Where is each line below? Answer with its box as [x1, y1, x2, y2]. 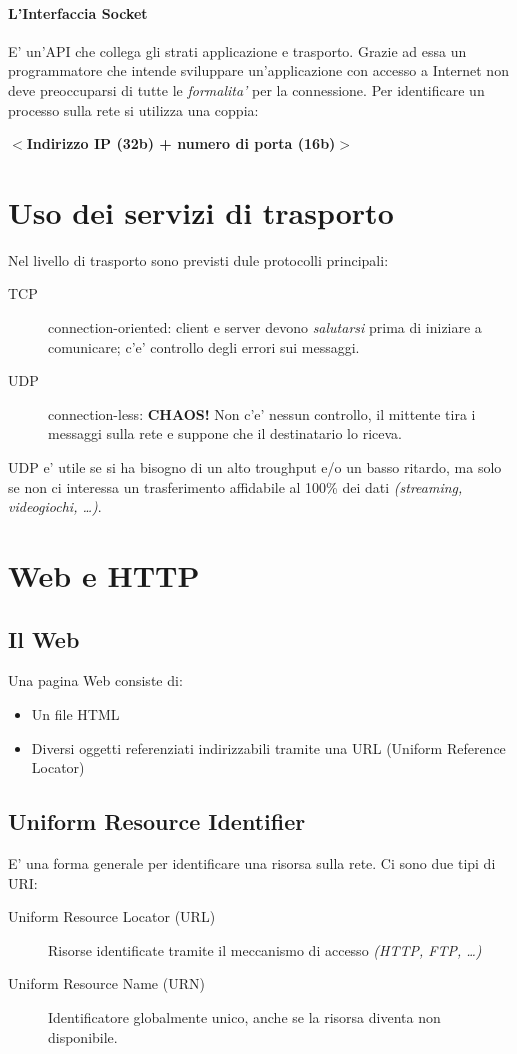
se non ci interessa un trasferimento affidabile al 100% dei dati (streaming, [8, 476, 463, 497]
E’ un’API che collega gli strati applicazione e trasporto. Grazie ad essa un [8, 40, 467, 61]
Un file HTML [31, 704, 120, 724]
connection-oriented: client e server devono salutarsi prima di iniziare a [48, 317, 482, 338]
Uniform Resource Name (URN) [8, 973, 205, 994]
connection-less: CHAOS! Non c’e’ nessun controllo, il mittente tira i [48, 403, 476, 424]
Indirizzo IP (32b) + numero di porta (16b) [26, 133, 336, 154]
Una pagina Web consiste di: [8, 670, 183, 691]
